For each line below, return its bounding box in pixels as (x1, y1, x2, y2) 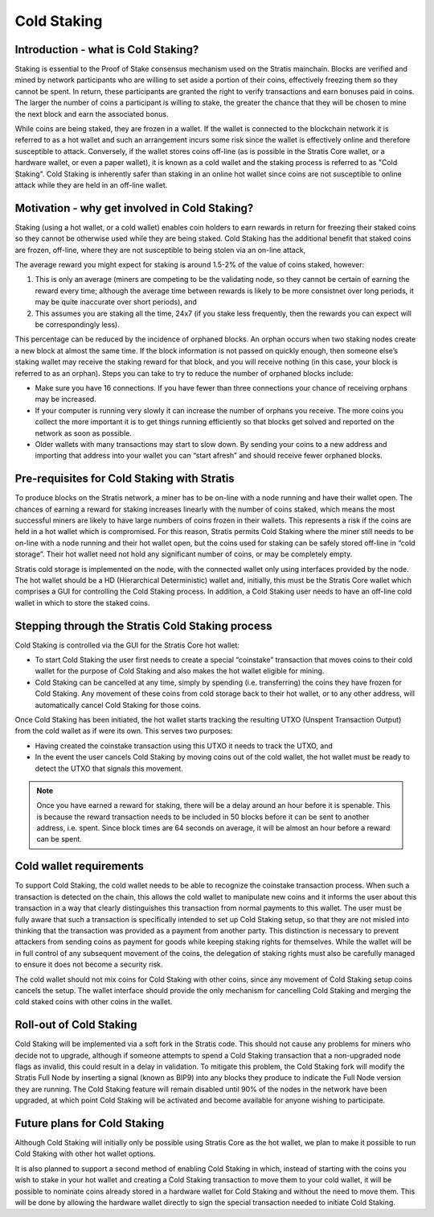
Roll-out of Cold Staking (14, 1018, 137, 1032)
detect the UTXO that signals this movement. (35, 764, 184, 773)
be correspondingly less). (35, 320, 120, 329)
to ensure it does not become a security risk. (14, 959, 164, 970)
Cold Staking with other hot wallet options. (14, 1149, 156, 1159)
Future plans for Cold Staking (14, 1116, 165, 1130)
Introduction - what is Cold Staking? (14, 43, 199, 56)
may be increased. (35, 395, 96, 404)
